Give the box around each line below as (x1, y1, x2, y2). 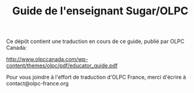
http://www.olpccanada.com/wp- (6, 55, 88, 63)
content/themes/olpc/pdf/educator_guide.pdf (6, 62, 118, 69)
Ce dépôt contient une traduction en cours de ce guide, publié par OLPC (6, 38, 185, 45)
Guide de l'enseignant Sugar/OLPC (12, 4, 189, 18)
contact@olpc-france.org (6, 80, 69, 87)
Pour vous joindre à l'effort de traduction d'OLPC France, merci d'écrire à (6, 73, 186, 81)
